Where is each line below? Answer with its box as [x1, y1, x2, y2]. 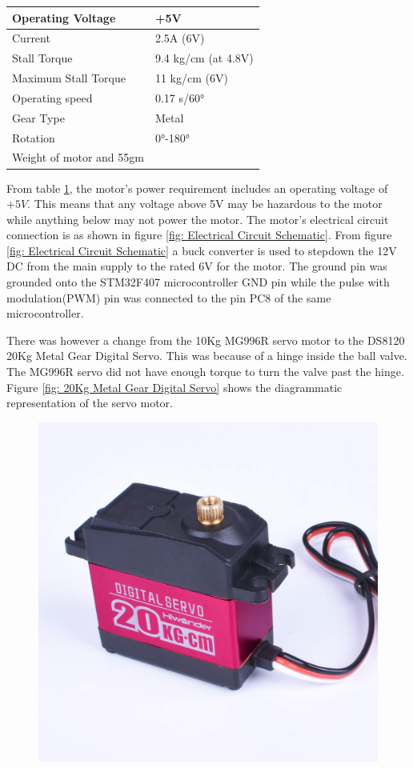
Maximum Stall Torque [12, 70, 126, 86]
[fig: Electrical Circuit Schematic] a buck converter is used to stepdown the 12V [6, 242, 397, 258]
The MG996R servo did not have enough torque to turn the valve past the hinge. [6, 363, 404, 380]
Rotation [12, 129, 55, 146]
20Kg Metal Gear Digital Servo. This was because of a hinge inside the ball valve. [6, 347, 407, 364]
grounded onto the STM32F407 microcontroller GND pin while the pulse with [6, 274, 390, 290]
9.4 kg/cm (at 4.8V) [154, 50, 254, 66]
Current [12, 30, 50, 46]
